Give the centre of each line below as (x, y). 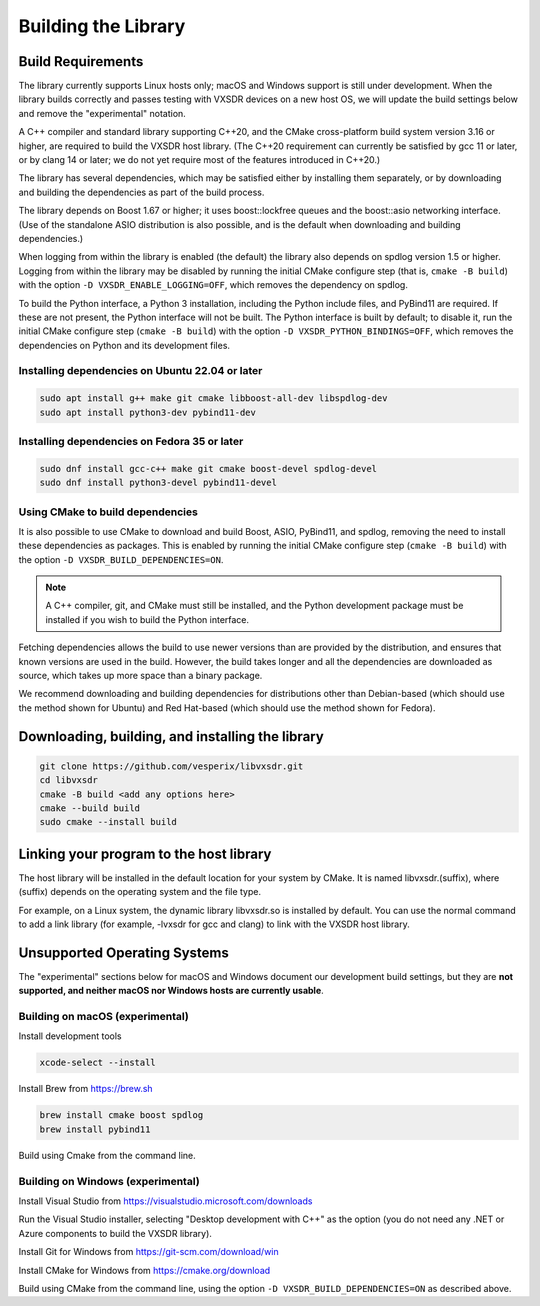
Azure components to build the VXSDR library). (115, 1233)
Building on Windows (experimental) (109, 1181)
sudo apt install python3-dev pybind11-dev (148, 412)
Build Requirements (81, 61)
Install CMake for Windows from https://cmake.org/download (144, 1270)
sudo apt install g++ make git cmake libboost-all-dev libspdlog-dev (213, 398)
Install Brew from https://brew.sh (86, 1089)
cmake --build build (89, 808)
